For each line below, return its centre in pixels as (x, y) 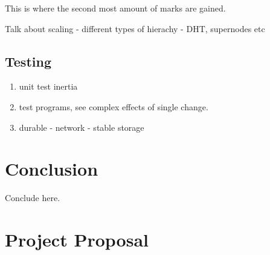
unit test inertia (48, 86)
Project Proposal (77, 240)
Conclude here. (33, 198)
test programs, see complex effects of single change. (114, 106)
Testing (28, 61)
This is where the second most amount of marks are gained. (115, 8)
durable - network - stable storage (82, 127)
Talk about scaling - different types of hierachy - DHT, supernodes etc (135, 28)
